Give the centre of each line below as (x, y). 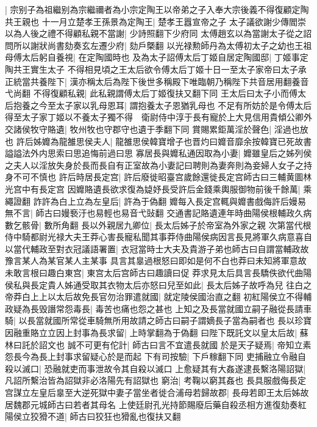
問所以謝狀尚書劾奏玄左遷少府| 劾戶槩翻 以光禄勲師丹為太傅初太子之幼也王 (154, 45)
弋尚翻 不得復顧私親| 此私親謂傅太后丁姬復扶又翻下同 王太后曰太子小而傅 (151, 93)
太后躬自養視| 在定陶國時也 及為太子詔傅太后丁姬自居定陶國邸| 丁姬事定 (165, 57)
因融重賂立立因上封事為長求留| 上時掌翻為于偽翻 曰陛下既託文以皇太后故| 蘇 (157, 333)
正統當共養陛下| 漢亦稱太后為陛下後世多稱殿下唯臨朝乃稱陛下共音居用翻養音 (157, 81)
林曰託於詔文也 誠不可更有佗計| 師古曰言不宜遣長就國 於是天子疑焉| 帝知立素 (158, 344)
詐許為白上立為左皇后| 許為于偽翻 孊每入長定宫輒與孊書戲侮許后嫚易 (169, 201)
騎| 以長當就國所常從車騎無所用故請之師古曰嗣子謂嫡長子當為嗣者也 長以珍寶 (158, 320)
